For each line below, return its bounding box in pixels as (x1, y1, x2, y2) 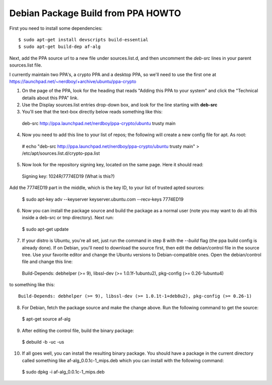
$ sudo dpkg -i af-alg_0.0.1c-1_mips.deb (22, 369, 105, 375)
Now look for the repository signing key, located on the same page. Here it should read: (22, 162, 203, 168)
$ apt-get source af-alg (22, 316, 71, 322)
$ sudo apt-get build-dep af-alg (18, 44, 101, 50)
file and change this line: (22, 259, 73, 265)
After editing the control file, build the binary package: (22, 328, 134, 334)
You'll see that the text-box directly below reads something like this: (22, 109, 163, 115)
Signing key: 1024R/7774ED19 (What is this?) (22, 173, 115, 179)
